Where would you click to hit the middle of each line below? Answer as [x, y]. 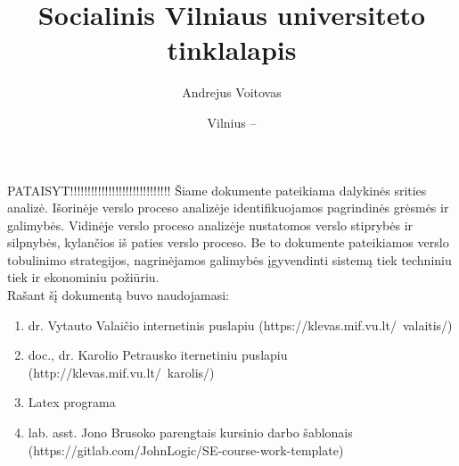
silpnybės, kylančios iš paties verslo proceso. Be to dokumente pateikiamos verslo [228, 242]
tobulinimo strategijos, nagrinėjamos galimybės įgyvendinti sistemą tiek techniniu [229, 259]
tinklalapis [232, 50]
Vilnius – [232, 122]
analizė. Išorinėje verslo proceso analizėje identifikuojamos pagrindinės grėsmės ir [228, 208]
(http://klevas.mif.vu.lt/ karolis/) [121, 372]
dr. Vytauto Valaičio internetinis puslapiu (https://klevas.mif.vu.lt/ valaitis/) [240, 325]
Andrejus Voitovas [232, 92]
